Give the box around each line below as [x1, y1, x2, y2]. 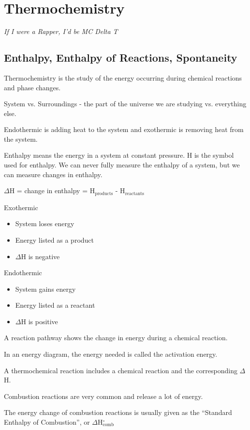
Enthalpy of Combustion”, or [4, 417, 90, 427]
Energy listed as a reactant [15, 300, 95, 310]
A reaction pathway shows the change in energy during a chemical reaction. [4, 332, 228, 343]
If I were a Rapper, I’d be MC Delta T [4, 26, 118, 36]
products [95, 191, 113, 196]
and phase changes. [4, 82, 61, 92]
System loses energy [15, 218, 74, 229]
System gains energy [15, 283, 76, 294]
